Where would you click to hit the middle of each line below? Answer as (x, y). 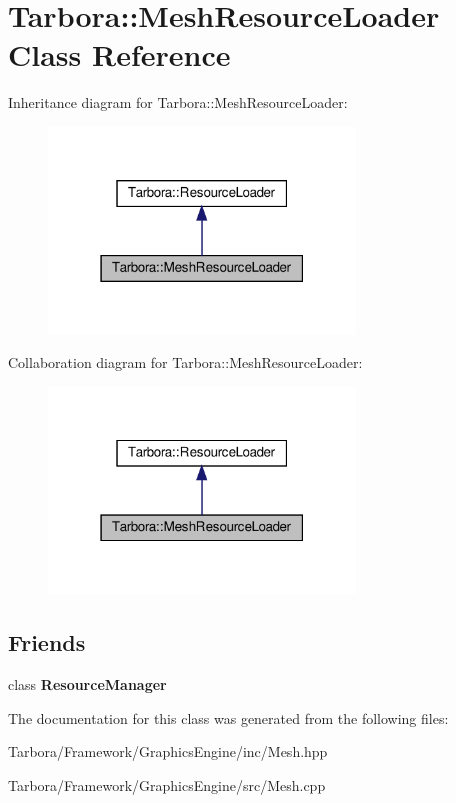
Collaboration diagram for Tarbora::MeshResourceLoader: (185, 362)
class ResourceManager (87, 684)
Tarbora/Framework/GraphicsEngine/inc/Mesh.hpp (168, 751)
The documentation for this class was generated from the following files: (228, 717)
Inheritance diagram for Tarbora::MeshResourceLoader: (178, 102)
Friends (47, 642)
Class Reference (119, 54)
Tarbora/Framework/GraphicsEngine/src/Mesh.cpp (167, 784)
